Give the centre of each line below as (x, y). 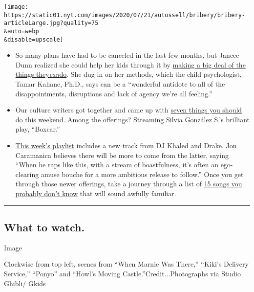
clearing (27, 174)
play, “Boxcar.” (38, 129)
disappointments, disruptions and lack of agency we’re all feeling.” (114, 93)
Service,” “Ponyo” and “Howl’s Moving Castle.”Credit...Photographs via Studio (122, 273)
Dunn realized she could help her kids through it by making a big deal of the (130, 64)
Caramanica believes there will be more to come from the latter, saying (122, 155)
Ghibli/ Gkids (25, 283)
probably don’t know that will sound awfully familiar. (96, 193)
